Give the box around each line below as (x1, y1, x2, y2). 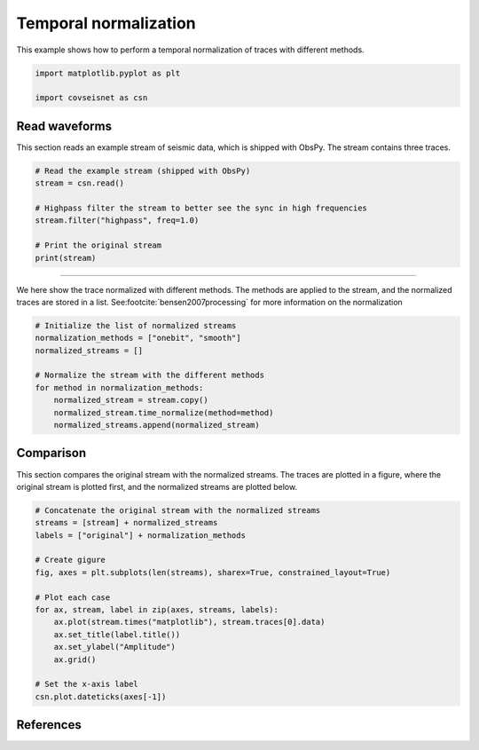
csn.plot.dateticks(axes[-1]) (35, 691, 167, 701)
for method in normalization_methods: (35, 383, 204, 392)
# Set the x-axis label (35, 679, 139, 690)
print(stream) (35, 253, 97, 263)
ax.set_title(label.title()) (53, 629, 181, 639)
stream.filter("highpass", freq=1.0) (35, 216, 200, 225)
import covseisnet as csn (35, 93, 148, 103)
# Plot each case (35, 592, 111, 603)
